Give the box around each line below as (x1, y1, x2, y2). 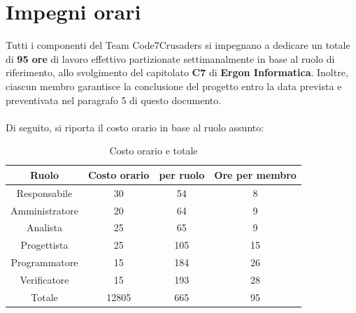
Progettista (20, 238, 69, 252)
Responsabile (16, 185, 73, 200)
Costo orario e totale (109, 143, 198, 158)
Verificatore (20, 272, 69, 286)
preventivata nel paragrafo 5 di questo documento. (6, 92, 222, 107)
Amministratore (10, 203, 78, 217)
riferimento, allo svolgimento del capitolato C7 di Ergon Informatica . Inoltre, (6, 65, 348, 80)
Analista (26, 220, 63, 235)
